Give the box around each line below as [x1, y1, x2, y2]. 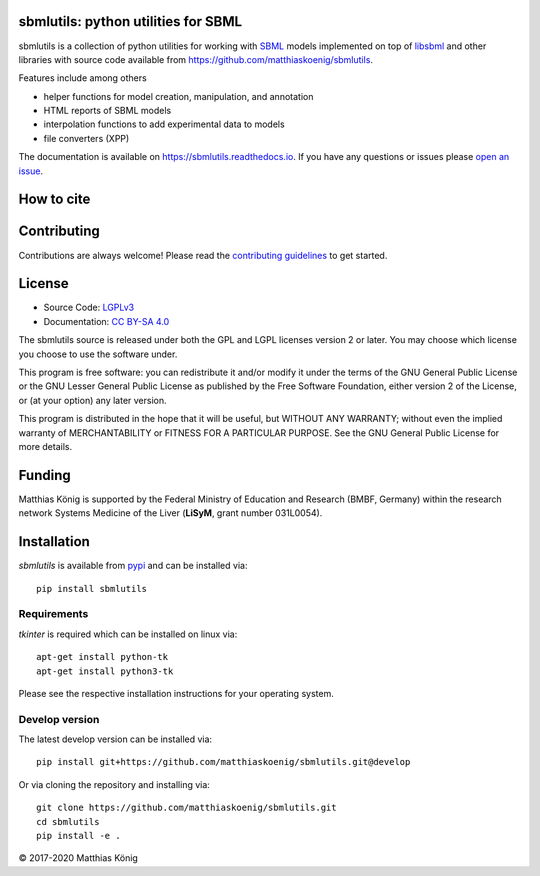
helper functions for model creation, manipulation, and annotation [43, 90, 314, 102]
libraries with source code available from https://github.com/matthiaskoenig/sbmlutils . [18, 53, 374, 65]
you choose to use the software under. [18, 348, 178, 360]
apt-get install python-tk [36, 651, 169, 663]
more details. [18, 440, 73, 452]
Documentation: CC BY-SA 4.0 [43, 315, 170, 327]
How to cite [18, 191, 91, 208]
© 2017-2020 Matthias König [18, 852, 139, 864]
